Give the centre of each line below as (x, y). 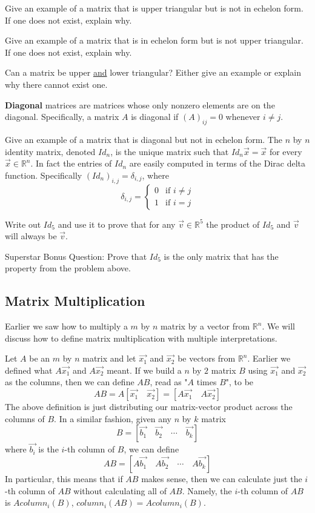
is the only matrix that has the (221, 256)
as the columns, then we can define (70, 382)
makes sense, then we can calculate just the (222, 479)
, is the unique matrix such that (170, 151)
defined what (29, 370)
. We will (278, 326)
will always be (31, 236)
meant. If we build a (144, 370)
